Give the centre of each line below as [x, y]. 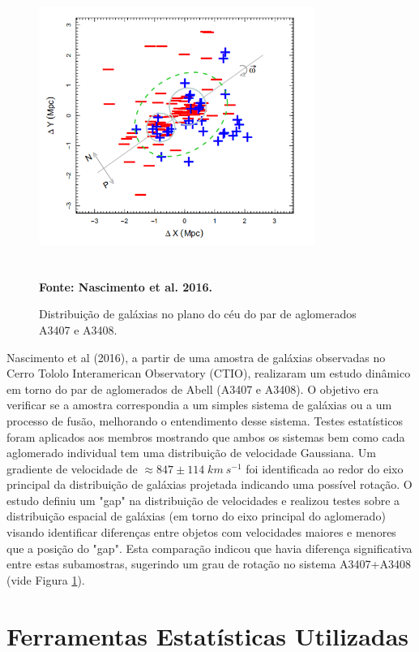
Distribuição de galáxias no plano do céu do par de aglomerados [198, 314]
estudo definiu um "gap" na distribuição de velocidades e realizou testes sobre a [203, 500]
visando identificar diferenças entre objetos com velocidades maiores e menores [201, 532]
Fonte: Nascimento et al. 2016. [126, 286]
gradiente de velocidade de [72, 468]
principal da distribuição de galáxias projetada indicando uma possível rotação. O [209, 484]
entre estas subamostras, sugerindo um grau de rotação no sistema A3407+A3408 [209, 564]
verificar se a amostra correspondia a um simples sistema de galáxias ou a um [199, 405]
